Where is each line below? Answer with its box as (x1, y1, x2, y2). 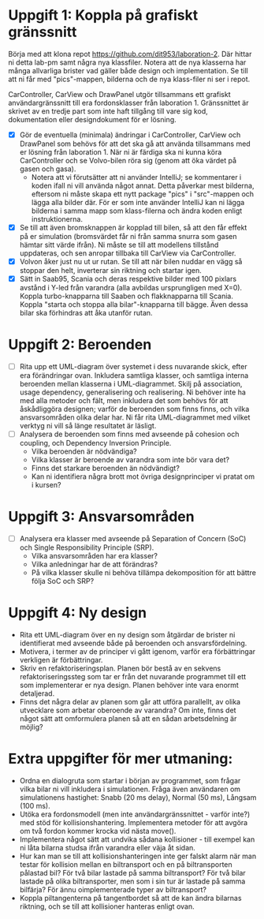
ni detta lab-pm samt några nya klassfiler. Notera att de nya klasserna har (8, 58, 247, 67)
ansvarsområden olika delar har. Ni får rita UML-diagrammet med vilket (19, 413, 251, 422)
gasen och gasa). (19, 164, 76, 174)
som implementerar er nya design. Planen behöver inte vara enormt (19, 681, 239, 690)
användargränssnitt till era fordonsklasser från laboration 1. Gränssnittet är (8, 98, 249, 107)
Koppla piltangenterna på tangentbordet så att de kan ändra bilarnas (19, 894, 242, 903)
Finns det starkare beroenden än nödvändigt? (31, 464, 180, 473)
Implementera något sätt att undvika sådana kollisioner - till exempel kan (19, 835, 255, 844)
